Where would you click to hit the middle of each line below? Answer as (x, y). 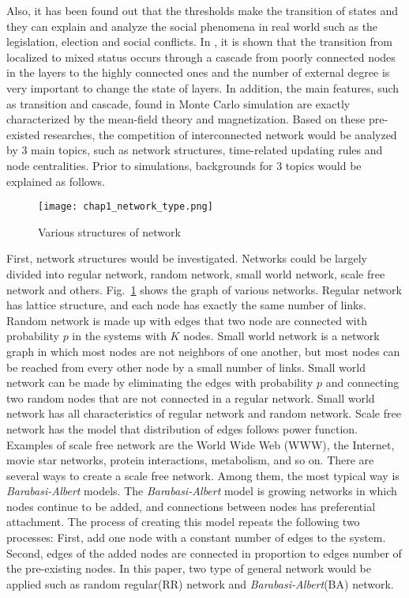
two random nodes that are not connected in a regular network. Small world (191, 397)
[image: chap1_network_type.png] (126, 207)
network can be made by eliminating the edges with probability (160, 382)
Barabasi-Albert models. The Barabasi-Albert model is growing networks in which (202, 491)
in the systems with (119, 336)
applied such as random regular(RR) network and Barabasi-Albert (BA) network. (200, 583)
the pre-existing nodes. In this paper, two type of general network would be (189, 568)
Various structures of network (109, 231)
